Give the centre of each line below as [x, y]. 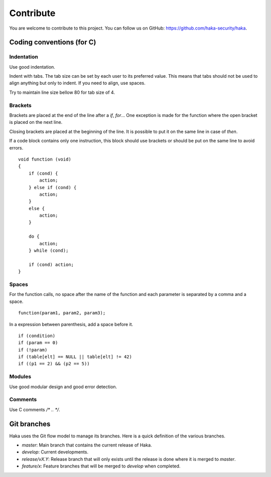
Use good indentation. [32, 67]
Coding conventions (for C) [53, 42]
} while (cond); [48, 251]
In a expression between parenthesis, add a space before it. [71, 324]
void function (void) [45, 159]
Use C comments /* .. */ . [35, 409]
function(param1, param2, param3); [62, 313]
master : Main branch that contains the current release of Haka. [87, 445]
